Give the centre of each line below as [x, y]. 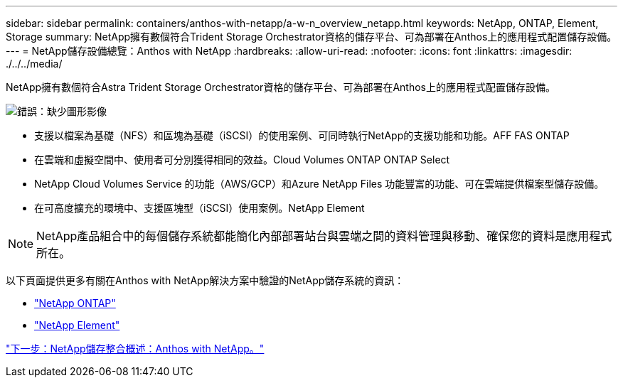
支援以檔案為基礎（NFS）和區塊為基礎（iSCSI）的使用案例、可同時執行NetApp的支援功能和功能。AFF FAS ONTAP [302, 135]
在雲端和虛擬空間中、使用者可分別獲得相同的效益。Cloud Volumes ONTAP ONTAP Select [242, 160]
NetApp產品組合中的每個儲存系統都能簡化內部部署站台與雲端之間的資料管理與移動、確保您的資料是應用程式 [324, 236]
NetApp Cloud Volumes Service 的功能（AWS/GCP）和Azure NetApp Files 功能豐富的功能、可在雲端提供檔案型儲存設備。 [319, 184]
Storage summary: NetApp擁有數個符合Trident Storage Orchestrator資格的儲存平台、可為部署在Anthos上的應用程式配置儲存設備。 [311, 37]
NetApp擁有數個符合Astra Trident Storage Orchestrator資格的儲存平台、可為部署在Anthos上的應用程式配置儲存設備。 [281, 87]
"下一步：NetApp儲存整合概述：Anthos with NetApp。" [135, 349]
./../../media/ [34, 64]
